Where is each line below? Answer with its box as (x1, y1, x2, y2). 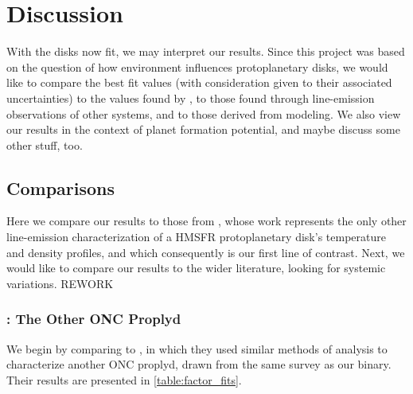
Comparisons (6, 175, 115, 200)
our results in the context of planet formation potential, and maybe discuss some (6, 121, 400, 138)
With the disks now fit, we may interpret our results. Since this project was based (6, 43, 405, 60)
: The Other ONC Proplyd (6, 309, 181, 329)
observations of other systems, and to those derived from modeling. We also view (6, 105, 401, 122)
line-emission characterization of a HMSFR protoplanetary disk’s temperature (6, 228, 386, 245)
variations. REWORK (6, 275, 114, 291)
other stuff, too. (6, 136, 83, 153)
